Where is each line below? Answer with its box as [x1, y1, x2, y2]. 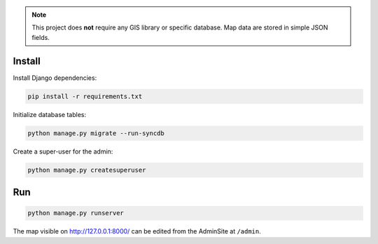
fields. [31, 33, 50, 41]
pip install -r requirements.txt [27, 92, 143, 100]
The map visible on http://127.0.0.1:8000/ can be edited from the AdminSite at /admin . [13, 227, 262, 236]
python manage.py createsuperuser [27, 165, 146, 174]
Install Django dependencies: [13, 74, 97, 82]
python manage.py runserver [27, 209, 124, 217]
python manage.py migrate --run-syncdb [27, 129, 164, 137]
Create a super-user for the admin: [13, 147, 113, 156]
